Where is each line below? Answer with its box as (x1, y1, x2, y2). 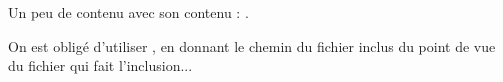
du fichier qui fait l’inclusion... (8, 55, 193, 76)
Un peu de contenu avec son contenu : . (8, 2, 249, 22)
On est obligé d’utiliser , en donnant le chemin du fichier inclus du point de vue (8, 35, 496, 56)
